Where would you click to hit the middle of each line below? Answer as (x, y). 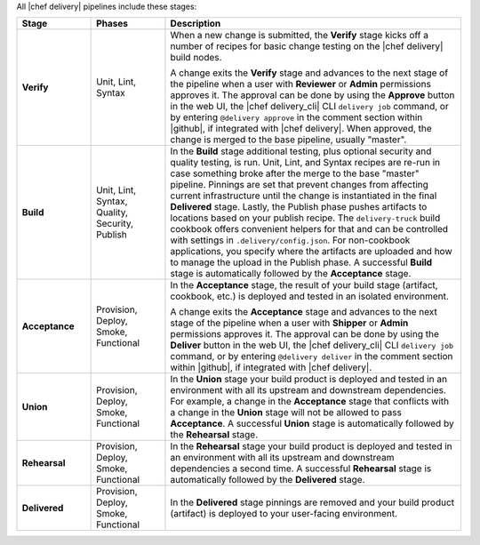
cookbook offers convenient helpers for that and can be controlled (309, 229)
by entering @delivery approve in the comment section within (296, 117)
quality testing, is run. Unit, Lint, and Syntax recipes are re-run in (305, 163)
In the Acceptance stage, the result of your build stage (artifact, (304, 285)
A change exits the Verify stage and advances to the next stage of (309, 73)
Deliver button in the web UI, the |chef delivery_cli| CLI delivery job (312, 345)
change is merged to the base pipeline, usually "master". (288, 140)
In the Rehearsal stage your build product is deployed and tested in (311, 446)
